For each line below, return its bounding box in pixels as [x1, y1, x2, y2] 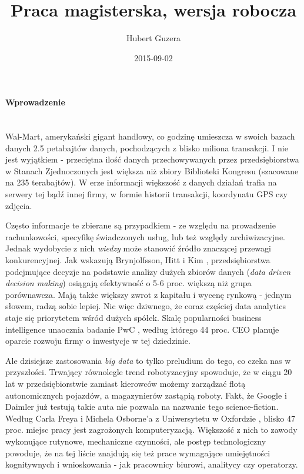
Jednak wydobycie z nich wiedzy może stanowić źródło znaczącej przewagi [5, 242, 271, 254]
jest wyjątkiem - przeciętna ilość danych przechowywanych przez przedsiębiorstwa [5, 153, 299, 165]
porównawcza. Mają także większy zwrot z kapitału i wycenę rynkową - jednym [5, 288, 292, 300]
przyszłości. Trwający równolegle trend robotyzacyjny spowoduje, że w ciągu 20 [5, 366, 292, 378]
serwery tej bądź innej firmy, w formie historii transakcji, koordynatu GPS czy [5, 188, 288, 200]
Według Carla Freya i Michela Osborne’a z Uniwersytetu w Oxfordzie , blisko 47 [5, 412, 296, 424]
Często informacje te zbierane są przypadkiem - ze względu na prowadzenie [5, 219, 276, 231]
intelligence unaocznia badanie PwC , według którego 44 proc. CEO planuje [5, 323, 279, 335]
